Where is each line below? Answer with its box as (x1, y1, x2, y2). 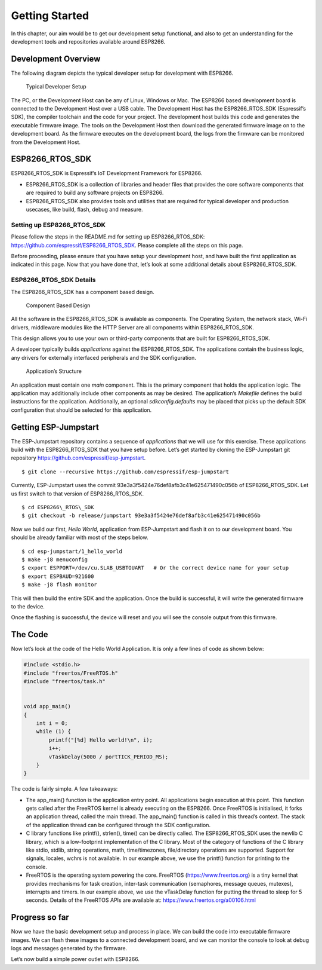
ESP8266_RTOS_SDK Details (11, 276, 96, 284)
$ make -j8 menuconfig (21, 556, 88, 563)
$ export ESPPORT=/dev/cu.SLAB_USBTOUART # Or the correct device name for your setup (21, 565, 289, 571)
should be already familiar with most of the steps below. (11, 534, 148, 541)
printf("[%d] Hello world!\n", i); (48, 736, 153, 743)
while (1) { (36, 728, 72, 735)
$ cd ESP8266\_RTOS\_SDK (21, 504, 94, 511)
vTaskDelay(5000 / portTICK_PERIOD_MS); (48, 753, 169, 760)
